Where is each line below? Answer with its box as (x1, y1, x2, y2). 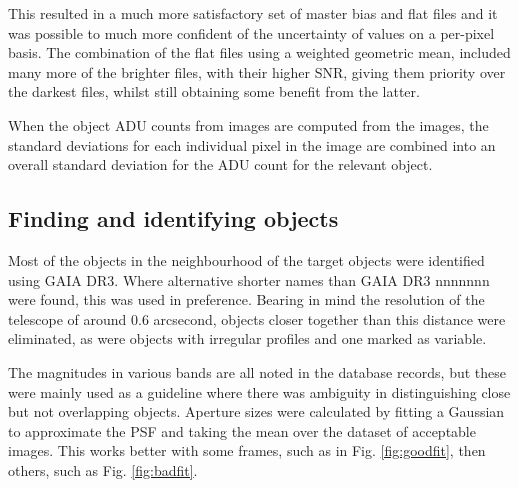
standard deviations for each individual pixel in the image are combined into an (8, 134, 496, 155)
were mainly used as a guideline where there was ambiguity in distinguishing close (8, 381, 511, 402)
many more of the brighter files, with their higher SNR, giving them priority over (8, 61, 506, 82)
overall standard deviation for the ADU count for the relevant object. (8, 154, 433, 175)
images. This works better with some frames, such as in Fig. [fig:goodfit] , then (8, 440, 486, 461)
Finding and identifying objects (8, 203, 339, 234)
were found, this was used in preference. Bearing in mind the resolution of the (8, 289, 485, 310)
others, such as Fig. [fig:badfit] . (8, 459, 198, 480)
